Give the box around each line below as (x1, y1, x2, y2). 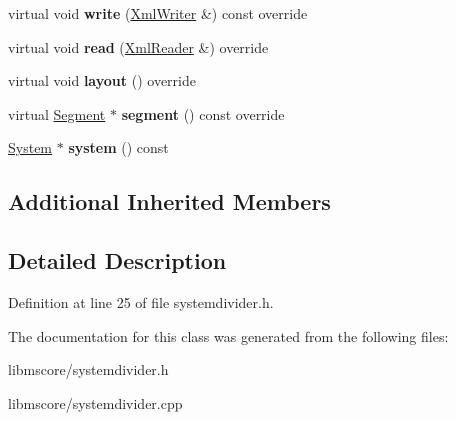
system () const (68, 137, 169, 158)
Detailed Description (8, 245, 227, 276)
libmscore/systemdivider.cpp (8, 392, 183, 413)
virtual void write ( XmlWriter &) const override (8, 3, 308, 23)
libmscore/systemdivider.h (8, 359, 169, 380)
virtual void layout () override (8, 70, 196, 91)
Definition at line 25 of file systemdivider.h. (8, 291, 274, 312)
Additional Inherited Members (8, 186, 331, 217)
